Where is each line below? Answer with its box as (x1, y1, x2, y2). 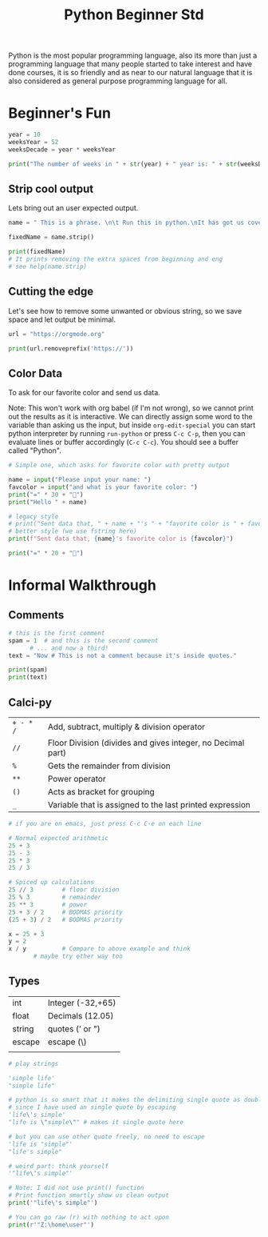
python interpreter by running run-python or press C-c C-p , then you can (8, 429, 246, 438)
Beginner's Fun (8, 104, 112, 122)
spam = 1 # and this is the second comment (8, 636, 159, 645)
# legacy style (8, 512, 59, 521)
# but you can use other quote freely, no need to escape (8, 1132, 205, 1141)
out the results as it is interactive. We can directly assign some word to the (8, 412, 253, 422)
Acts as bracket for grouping (47, 787, 156, 797)
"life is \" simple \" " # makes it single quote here (8, 1119, 183, 1127)
